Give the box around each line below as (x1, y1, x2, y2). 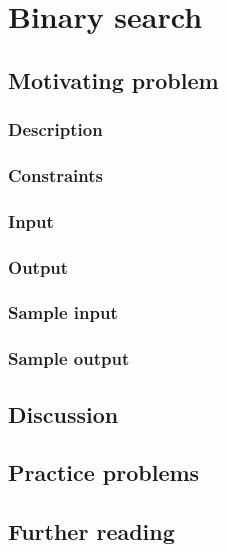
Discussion (8, 398, 119, 429)
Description (8, 117, 103, 142)
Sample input (8, 300, 118, 325)
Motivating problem (8, 64, 219, 95)
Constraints (8, 162, 103, 187)
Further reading (8, 516, 175, 547)
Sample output (8, 346, 130, 371)
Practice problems (8, 457, 200, 488)
